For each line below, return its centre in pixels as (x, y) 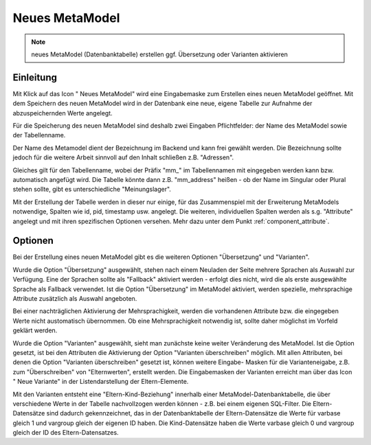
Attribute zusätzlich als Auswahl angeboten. (75, 298)
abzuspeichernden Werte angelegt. (63, 113)
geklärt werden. (35, 330)
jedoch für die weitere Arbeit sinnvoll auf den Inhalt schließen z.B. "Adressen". (123, 157)
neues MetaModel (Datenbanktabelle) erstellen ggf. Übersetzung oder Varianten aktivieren (159, 54)
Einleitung (35, 77)
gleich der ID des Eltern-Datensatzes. (66, 433)
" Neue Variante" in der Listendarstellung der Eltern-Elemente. (101, 382)
